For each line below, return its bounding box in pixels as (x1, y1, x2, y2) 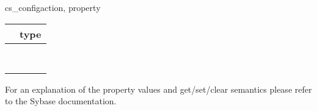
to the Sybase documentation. (5, 95, 117, 107)
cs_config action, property (5, 1, 101, 13)
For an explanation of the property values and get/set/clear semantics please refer (5, 82, 312, 95)
